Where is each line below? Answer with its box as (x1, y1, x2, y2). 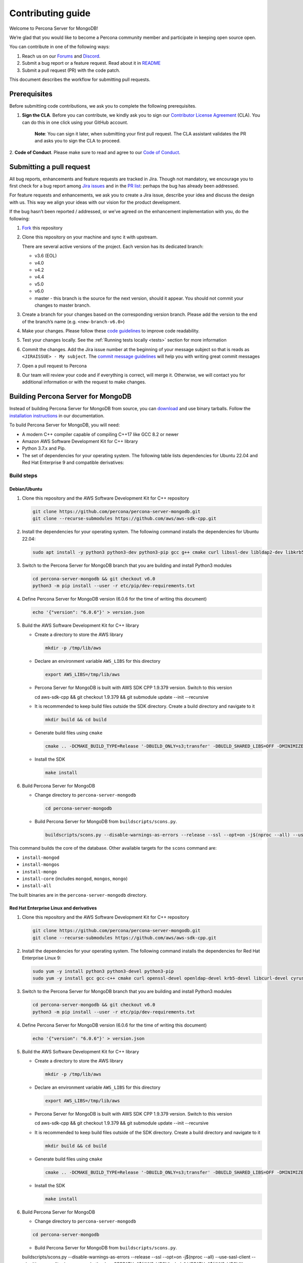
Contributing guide (9, 8, 91, 19)
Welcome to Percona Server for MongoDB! (9, 25, 98, 31)
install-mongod (22, 854, 60, 860)
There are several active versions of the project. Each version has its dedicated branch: (22, 243, 204, 250)
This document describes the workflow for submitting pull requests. (9, 76, 150, 82)
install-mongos (22, 862, 60, 867)
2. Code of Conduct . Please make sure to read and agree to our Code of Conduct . (9, 149, 181, 155)
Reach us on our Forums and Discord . (22, 53, 101, 59)
